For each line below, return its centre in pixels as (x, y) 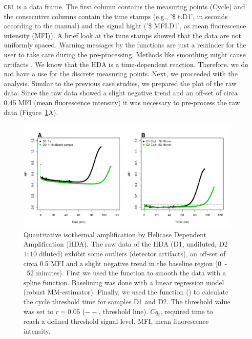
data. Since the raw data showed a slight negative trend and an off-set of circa (121, 93)
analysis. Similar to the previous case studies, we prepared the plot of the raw (120, 83)
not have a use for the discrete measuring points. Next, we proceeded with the (121, 74)
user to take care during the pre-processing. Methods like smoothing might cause (125, 55)
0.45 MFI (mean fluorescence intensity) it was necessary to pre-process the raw (122, 102)
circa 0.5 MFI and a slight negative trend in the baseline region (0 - (125, 263)
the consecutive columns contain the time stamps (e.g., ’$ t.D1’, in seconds (116, 16)
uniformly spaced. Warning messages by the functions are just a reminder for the (125, 45)
